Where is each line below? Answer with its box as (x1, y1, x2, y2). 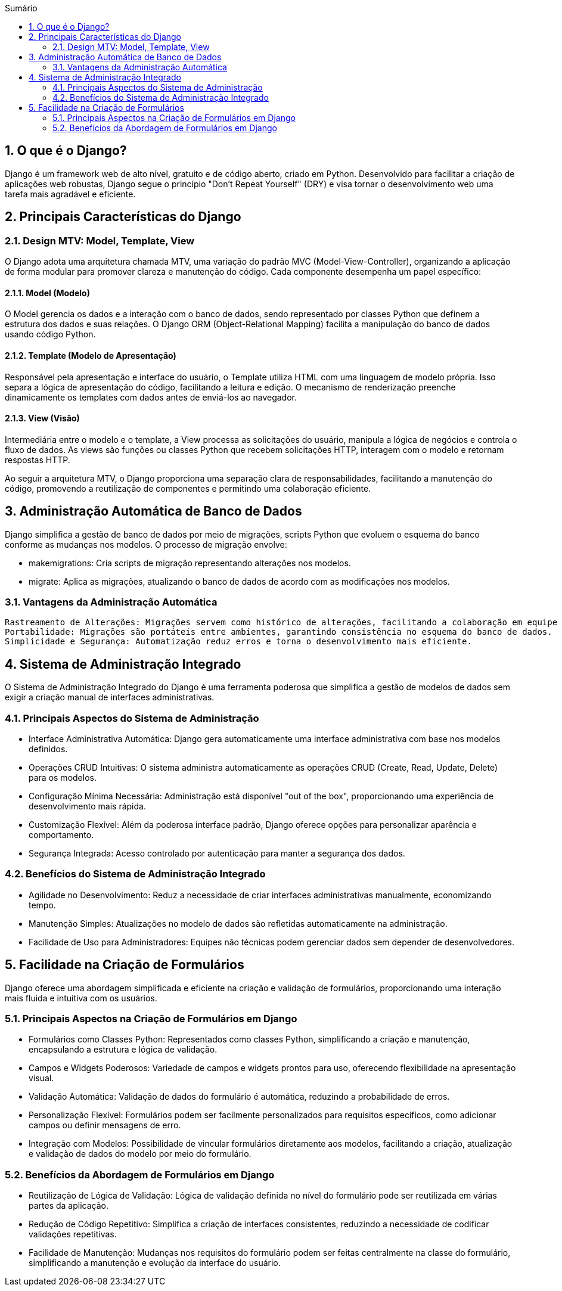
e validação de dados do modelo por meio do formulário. (29, 1149, 251, 1159)
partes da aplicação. (29, 1200, 108, 1211)
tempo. (29, 899, 56, 910)
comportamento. (29, 829, 94, 840)
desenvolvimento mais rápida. (29, 800, 146, 811)
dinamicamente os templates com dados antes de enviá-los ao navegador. (5, 392, 297, 402)
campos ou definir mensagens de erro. (29, 1120, 181, 1131)
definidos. (29, 743, 68, 754)
